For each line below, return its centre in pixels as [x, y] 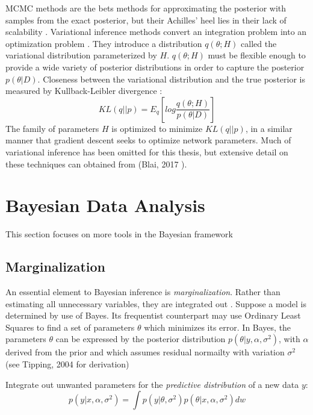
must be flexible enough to [257, 55]
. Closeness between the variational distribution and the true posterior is [171, 79]
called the [259, 43]
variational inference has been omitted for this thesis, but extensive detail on [147, 151]
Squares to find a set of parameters [70, 327]
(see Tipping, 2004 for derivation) [67, 364]
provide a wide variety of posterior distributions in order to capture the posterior [155, 67]
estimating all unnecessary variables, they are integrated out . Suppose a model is [156, 303]
